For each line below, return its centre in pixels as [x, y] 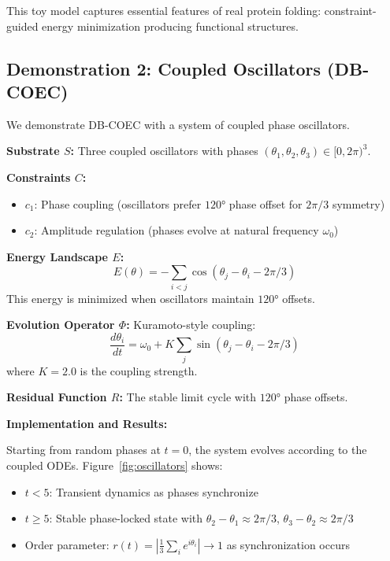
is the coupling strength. [139, 370]
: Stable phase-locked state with [126, 518]
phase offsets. [316, 397]
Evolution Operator [61, 325]
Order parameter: [67, 544]
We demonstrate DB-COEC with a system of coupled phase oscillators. [178, 124]
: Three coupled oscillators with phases [164, 151]
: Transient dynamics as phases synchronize [154, 491]
